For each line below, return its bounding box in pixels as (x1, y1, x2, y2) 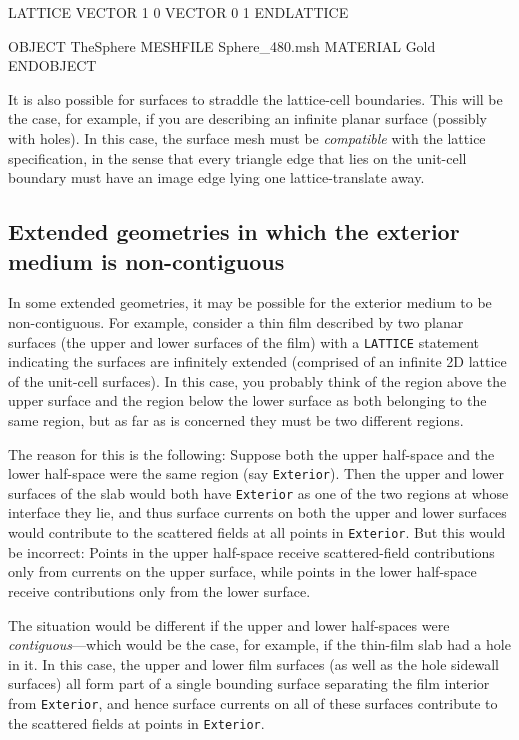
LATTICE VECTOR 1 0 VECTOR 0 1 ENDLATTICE (8, 2, 349, 22)
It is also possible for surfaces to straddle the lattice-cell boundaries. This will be (8, 88, 503, 109)
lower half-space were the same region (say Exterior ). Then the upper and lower (8, 463, 504, 484)
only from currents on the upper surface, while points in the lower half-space (8, 561, 477, 582)
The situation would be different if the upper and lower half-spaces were (8, 614, 450, 635)
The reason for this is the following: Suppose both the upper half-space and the (8, 443, 495, 464)
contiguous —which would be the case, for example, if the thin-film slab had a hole (8, 634, 511, 655)
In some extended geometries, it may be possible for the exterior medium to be (8, 292, 492, 313)
